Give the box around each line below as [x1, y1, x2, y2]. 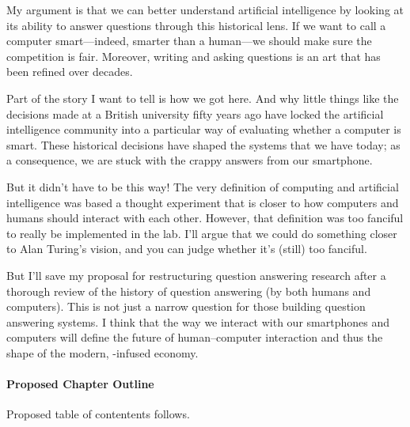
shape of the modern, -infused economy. [6, 344, 199, 361]
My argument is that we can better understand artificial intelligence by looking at [6, 2, 404, 17]
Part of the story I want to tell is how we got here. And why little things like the [6, 89, 399, 106]
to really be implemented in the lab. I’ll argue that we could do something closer [6, 225, 397, 241]
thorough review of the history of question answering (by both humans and [6, 282, 371, 299]
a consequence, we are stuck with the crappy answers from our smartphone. [6, 152, 373, 168]
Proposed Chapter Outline [6, 376, 154, 392]
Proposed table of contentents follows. [6, 406, 190, 422]
